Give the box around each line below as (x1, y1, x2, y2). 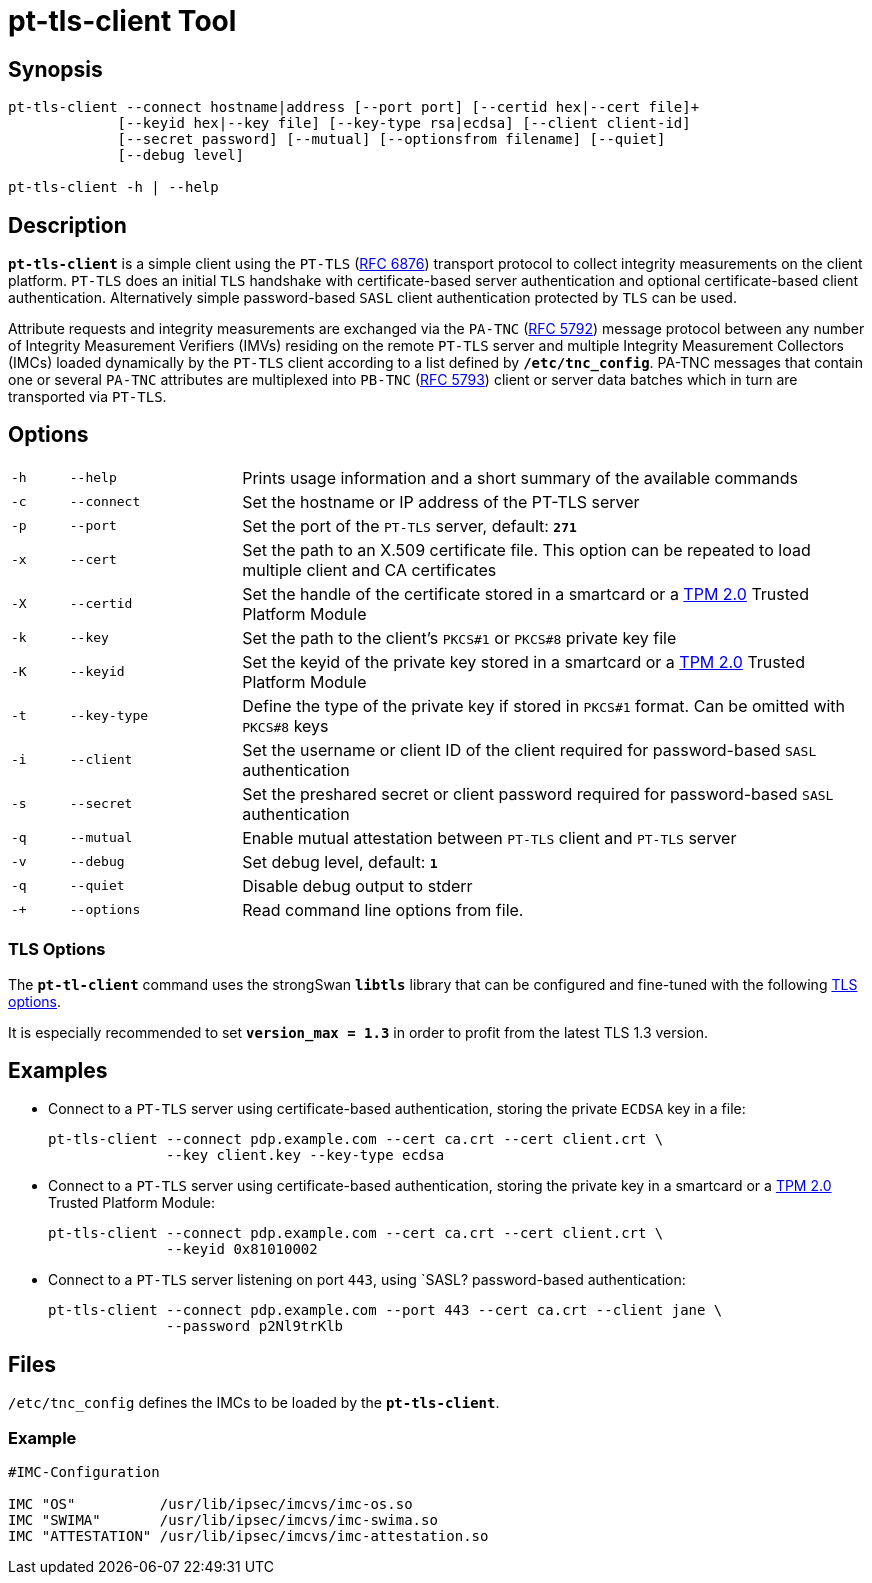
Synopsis (8, 56, 103, 82)
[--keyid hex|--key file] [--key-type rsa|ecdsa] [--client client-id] (117, 115, 691, 132)
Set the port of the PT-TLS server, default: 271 (242, 515, 577, 536)
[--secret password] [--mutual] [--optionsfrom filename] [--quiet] (117, 131, 666, 148)
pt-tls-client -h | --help (8, 179, 219, 196)
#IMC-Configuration (8, 1464, 160, 1481)
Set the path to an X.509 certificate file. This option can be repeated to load (242, 539, 811, 560)
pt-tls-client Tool (8, 4, 237, 38)
